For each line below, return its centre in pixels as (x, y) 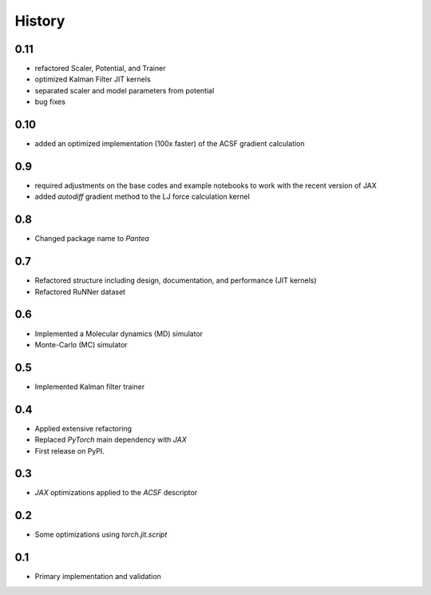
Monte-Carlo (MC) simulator (81, 344)
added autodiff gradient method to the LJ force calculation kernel (142, 196)
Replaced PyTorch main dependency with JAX (111, 440)
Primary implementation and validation (98, 577)
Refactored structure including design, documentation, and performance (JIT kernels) (176, 280)
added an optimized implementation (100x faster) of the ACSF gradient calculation (170, 144)
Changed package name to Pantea (92, 239)
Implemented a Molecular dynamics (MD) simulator (119, 333)
